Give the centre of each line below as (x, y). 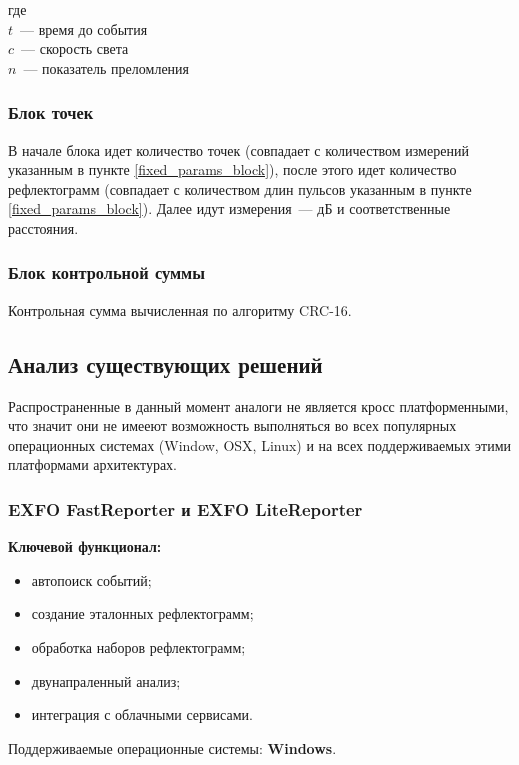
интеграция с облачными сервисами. (142, 714)
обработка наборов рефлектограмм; (138, 646)
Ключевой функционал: (85, 546)
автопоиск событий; (91, 579)
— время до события (84, 28)
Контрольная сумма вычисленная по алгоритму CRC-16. (180, 309)
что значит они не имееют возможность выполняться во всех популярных (232, 425)
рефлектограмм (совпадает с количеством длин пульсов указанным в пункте (240, 188)
